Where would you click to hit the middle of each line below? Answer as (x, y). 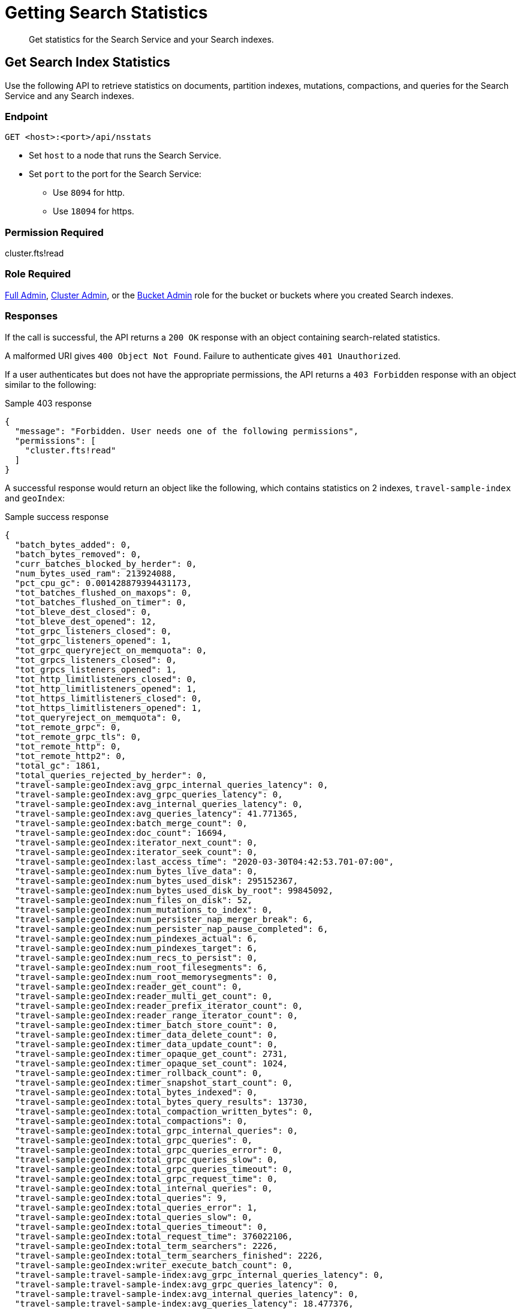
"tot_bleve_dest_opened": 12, (85, 621)
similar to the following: (51, 384)
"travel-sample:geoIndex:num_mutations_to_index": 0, (144, 909)
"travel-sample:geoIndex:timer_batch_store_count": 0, (146, 1025)
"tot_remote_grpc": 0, (68, 727)
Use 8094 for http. (89, 193)
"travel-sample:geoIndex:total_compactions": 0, (131, 1121)
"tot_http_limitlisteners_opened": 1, (106, 688)
